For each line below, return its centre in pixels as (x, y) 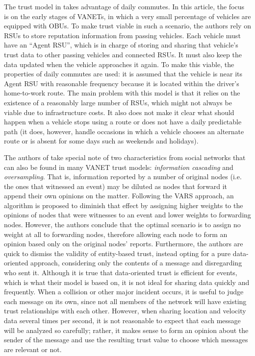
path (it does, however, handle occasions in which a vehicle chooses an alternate (124, 131)
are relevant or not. (33, 349)
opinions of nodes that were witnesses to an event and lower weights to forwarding (127, 215)
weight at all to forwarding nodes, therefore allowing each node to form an (116, 234)
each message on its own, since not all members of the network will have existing (125, 301)
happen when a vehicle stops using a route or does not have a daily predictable (123, 122)
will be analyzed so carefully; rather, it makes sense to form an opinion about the (126, 330)
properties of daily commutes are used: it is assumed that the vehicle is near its (123, 74)
